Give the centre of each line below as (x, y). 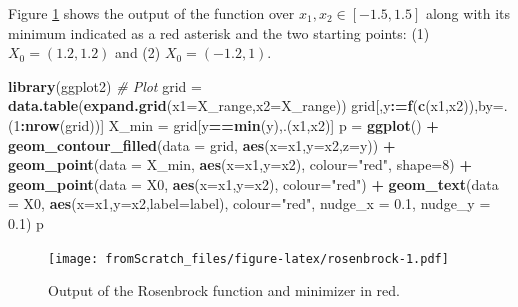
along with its (468, 13)
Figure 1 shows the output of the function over (151, 13)
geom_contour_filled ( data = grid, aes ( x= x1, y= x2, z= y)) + (202, 144)
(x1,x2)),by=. (466, 105)
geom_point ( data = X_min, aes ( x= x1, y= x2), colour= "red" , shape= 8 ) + (240, 164)
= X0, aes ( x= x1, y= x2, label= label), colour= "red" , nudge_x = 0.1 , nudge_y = (249, 203)
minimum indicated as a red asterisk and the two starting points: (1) (219, 32)
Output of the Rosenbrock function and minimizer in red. (224, 290)
